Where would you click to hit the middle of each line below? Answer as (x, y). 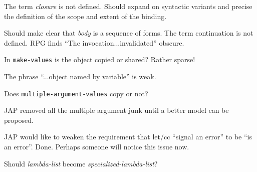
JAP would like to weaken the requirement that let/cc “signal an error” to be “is (128, 137)
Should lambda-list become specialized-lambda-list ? (81, 163)
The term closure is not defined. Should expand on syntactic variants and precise (128, 6)
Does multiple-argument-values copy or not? (76, 93)
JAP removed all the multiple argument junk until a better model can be (116, 110)
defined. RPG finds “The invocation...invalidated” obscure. (94, 42)
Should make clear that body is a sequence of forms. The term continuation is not (129, 33)
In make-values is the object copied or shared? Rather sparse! (100, 59)
